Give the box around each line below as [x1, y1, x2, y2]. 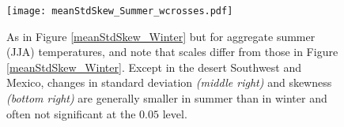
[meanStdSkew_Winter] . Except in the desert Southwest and [6, 58, 302, 75]
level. [162, 105, 187, 121]
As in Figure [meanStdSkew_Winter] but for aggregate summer [6, 28, 316, 44]
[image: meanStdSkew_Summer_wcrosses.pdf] [6, 6, 233, 17]
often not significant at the [6, 105, 136, 121]
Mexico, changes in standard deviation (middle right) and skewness [6, 74, 332, 91]
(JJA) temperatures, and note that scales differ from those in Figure [6, 43, 338, 60]
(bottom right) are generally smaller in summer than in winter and [6, 90, 327, 106]
